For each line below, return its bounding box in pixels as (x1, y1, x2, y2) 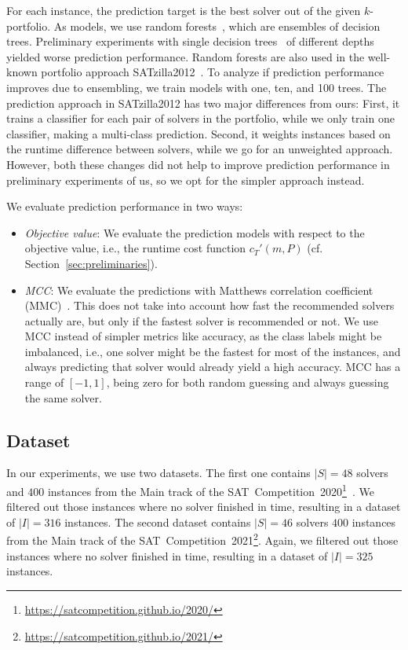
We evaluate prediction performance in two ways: (6, 198, 243, 215)
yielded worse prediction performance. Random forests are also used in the (6, 48, 365, 64)
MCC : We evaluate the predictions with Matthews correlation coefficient (24, 281, 373, 298)
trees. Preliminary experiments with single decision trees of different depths (6, 33, 374, 50)
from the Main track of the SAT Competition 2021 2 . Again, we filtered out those (6, 530, 399, 549)
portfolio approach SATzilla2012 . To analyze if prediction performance (41, 64, 384, 80)
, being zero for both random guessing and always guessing (106, 374, 389, 391)
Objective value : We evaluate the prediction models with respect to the (24, 224, 365, 241)
